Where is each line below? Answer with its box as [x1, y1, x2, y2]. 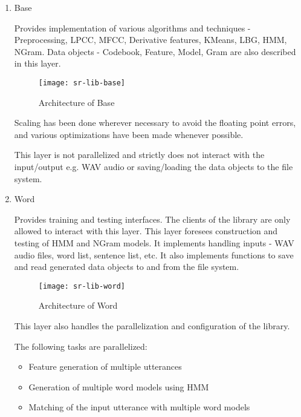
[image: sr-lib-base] [38, 78, 125, 87]
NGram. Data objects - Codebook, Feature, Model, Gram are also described [14, 45, 296, 57]
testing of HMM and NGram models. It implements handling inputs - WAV [14, 236, 294, 249]
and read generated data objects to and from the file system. [14, 260, 239, 273]
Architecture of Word [38, 299, 118, 312]
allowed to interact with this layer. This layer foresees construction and [14, 225, 278, 237]
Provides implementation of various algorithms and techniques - [14, 21, 251, 34]
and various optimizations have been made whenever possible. [14, 128, 244, 140]
